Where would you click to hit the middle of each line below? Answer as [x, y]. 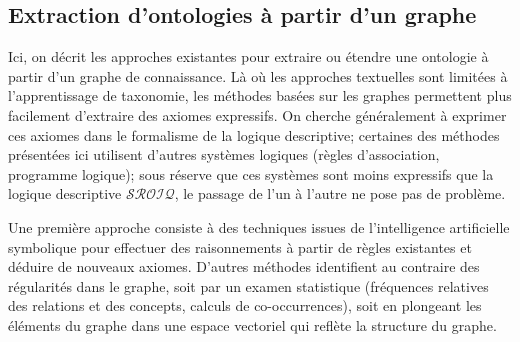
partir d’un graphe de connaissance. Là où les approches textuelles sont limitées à [258, 75]
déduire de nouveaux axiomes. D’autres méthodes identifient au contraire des [244, 266]
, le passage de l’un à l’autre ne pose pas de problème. [340, 193]
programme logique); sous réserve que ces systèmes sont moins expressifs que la [251, 173]
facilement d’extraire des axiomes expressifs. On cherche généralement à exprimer [257, 114]
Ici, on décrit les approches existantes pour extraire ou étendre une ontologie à [248, 56]
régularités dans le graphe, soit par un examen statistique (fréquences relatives [248, 285]
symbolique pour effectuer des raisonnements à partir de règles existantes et [240, 246]
